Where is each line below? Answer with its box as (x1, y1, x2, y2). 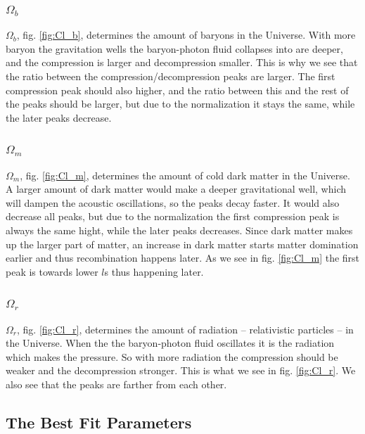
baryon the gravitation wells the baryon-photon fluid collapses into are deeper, (6, 41, 343, 56)
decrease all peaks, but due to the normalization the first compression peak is (6, 209, 340, 224)
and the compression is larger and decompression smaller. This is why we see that (6, 55, 358, 70)
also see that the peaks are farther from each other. (6, 376, 227, 391)
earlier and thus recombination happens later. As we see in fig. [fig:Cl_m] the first (6, 250, 360, 265)
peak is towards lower (6, 264, 98, 279)
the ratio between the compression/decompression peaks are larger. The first (6, 69, 335, 83)
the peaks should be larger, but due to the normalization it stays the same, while (6, 96, 355, 111)
